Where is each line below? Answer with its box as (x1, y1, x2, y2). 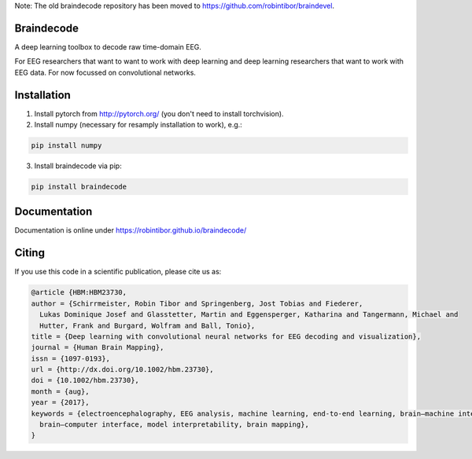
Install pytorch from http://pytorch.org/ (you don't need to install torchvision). (34, 108, 284, 118)
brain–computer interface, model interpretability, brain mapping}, (39, 420, 310, 429)
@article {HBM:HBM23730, (31, 288, 127, 297)
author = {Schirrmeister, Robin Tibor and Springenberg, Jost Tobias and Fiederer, (31, 299, 363, 308)
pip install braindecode (31, 182, 127, 191)
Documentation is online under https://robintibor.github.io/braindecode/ (14, 226, 247, 235)
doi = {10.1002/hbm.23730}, (31, 376, 139, 385)
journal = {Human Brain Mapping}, (31, 343, 164, 352)
